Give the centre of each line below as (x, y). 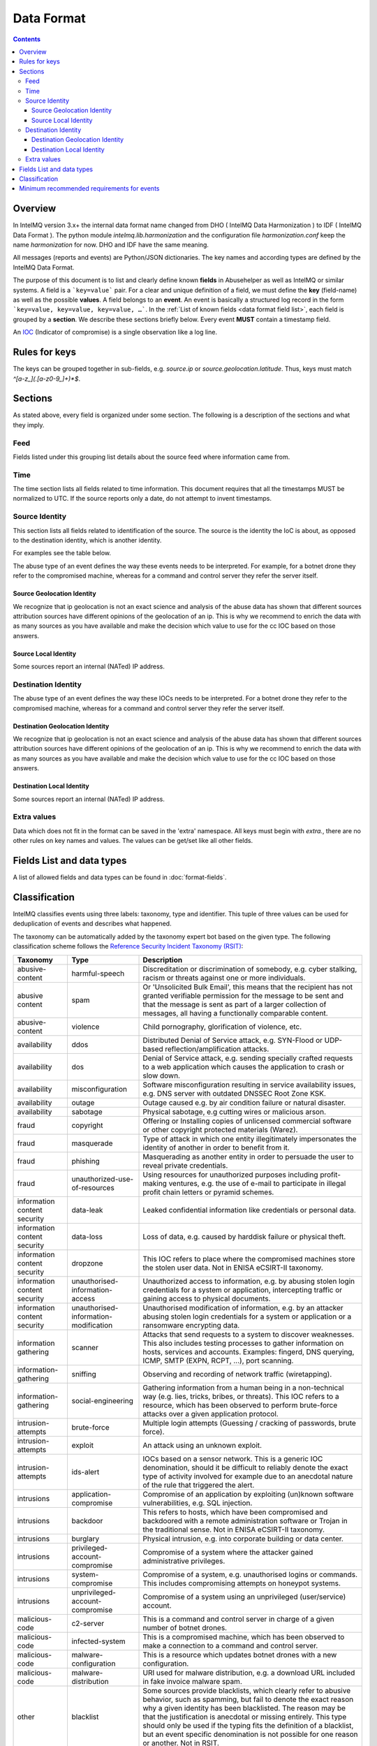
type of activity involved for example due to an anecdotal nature (248, 1476)
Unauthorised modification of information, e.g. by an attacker (243, 1307)
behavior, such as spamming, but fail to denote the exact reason (248, 1699)
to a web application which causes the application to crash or (244, 1066)
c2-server (88, 1623)
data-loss (87, 1236)
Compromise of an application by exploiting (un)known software (248, 1494)
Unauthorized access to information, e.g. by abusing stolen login (249, 1281)
